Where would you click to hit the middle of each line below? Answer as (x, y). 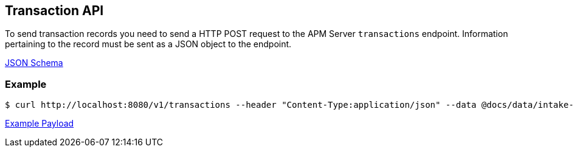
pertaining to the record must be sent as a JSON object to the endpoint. (148, 44)
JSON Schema (34, 63)
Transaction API (54, 11)
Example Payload (40, 124)
